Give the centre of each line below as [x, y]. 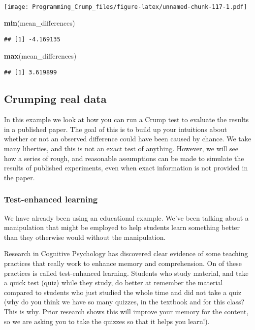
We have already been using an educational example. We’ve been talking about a [126, 217]
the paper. [19, 177]
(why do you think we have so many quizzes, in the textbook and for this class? [124, 302]
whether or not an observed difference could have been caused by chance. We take [127, 139]
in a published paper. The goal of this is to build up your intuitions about [116, 129]
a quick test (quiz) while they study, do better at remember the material [113, 282]
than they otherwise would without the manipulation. [85, 237]
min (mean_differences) [40, 22]
